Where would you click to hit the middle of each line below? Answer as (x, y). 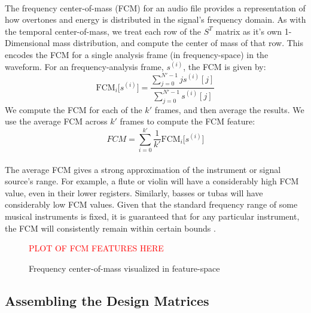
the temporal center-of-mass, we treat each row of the (103, 31)
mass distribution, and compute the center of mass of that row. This (178, 43)
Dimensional (28, 43)
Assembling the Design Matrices (107, 300)
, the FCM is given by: (225, 66)
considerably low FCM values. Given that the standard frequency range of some (151, 204)
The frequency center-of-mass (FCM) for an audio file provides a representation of (155, 7)
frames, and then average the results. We (229, 109)
